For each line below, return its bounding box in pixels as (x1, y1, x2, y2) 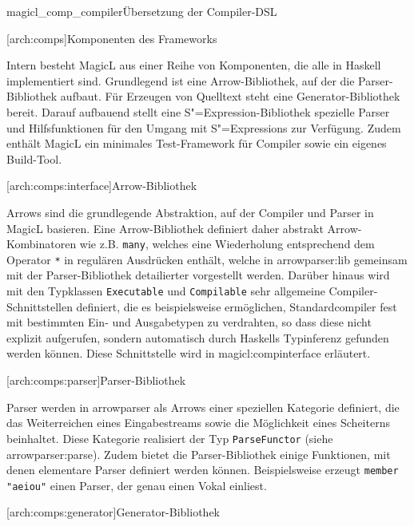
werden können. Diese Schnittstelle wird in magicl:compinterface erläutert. (6, 345, 371, 362)
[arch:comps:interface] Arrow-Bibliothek (6, 177, 197, 194)
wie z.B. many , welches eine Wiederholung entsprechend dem (79, 235, 375, 252)
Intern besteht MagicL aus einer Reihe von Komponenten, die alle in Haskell (6, 57, 381, 73)
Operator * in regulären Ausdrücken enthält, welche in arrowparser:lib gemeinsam (6, 251, 408, 267)
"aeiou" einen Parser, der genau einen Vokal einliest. (6, 477, 267, 493)
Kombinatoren (6, 235, 77, 252)
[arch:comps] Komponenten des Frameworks (6, 30, 217, 46)
